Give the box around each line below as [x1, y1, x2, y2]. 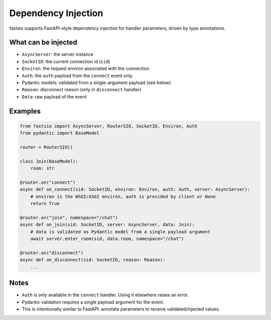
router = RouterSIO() [20, 144, 73, 150]
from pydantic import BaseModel [20, 130, 100, 136]
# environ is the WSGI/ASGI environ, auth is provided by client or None [30, 194, 216, 199]
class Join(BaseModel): [20, 158, 79, 164]
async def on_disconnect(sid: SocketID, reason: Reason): [20, 257, 166, 263]
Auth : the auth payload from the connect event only [22, 72, 133, 78]
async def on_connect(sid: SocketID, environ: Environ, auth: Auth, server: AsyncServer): [20, 187, 250, 192]
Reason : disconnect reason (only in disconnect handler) [22, 87, 142, 93]
